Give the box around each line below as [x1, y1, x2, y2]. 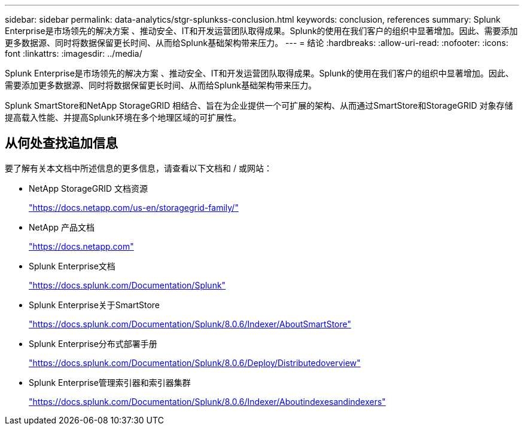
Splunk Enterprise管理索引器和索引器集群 [29, 377, 191, 388]
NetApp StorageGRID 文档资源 [29, 183, 148, 193]
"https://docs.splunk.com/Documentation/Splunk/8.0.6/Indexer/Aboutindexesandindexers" [29, 396, 386, 407]
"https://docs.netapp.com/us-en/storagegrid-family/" [29, 202, 239, 213]
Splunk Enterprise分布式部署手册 [29, 338, 157, 349]
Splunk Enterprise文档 [29, 260, 115, 271]
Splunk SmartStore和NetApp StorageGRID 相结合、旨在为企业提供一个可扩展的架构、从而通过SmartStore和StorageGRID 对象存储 [5, 100, 513, 110]
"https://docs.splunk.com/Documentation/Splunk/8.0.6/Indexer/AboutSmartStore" [29, 318, 351, 329]
